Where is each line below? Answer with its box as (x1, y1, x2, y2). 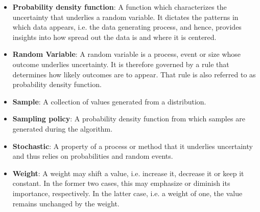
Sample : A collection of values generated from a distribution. (12, 96, 206, 107)
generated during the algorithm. (12, 123, 113, 134)
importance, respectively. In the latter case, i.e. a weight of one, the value (12, 187, 243, 198)
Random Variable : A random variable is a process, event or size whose (12, 49, 241, 59)
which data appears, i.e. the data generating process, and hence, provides (12, 22, 242, 32)
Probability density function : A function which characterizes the (12, 2, 227, 12)
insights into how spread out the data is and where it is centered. (12, 31, 217, 42)
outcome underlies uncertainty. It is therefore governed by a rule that (12, 58, 229, 69)
